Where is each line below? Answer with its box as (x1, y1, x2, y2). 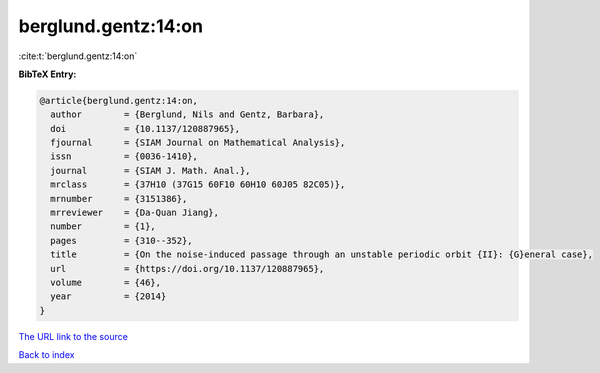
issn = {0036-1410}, (50, 151, 199, 162)
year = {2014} (50, 291, 167, 302)
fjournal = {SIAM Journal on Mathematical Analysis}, (50, 137, 346, 149)
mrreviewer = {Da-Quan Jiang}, (50, 207, 220, 219)
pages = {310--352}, (50, 235, 194, 246)
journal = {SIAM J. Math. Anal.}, (50, 165, 251, 176)
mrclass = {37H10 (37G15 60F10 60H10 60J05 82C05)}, (50, 179, 346, 190)
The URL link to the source (18, 330, 129, 342)
